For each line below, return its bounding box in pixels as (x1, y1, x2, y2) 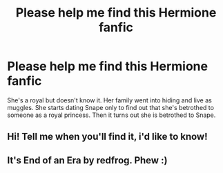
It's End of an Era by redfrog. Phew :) (7, 154, 168, 166)
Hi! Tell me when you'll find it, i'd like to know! (7, 131, 209, 143)
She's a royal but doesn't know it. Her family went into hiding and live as (7, 95, 212, 104)
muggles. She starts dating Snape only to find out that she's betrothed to (7, 103, 214, 111)
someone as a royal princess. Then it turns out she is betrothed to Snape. (7, 111, 216, 119)
